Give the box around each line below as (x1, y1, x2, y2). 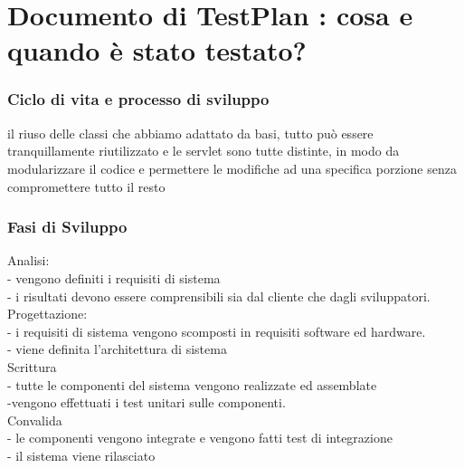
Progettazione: (7, 304, 88, 323)
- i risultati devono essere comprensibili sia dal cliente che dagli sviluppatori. (7, 286, 431, 305)
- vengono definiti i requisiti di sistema (7, 268, 221, 287)
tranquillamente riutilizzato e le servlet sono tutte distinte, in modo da (7, 141, 400, 160)
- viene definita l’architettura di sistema (7, 339, 227, 358)
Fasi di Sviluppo (7, 215, 128, 238)
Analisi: (7, 251, 50, 270)
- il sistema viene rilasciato (7, 445, 156, 464)
